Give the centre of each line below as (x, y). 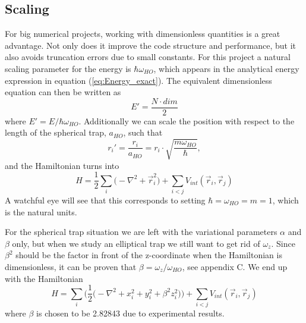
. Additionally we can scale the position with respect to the (187, 120)
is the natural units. (41, 211)
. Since (283, 243)
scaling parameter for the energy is (68, 68)
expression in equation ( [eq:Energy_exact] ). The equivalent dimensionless (138, 80)
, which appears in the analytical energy (226, 68)
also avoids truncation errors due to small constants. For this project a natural (148, 57)
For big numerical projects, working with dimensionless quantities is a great (143, 34)
